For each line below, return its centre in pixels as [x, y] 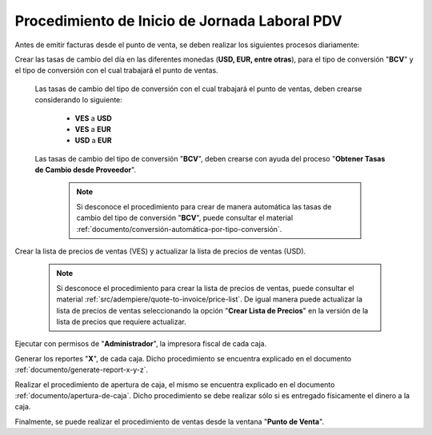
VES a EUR [93, 129]
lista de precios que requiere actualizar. [122, 321]
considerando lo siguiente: [79, 100]
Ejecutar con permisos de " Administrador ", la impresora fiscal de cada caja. [141, 344]
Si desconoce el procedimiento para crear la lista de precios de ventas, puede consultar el [205, 288]
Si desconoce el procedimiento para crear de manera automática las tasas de [204, 206]
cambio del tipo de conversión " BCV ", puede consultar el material [185, 218]
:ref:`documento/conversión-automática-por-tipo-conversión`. [179, 229]
